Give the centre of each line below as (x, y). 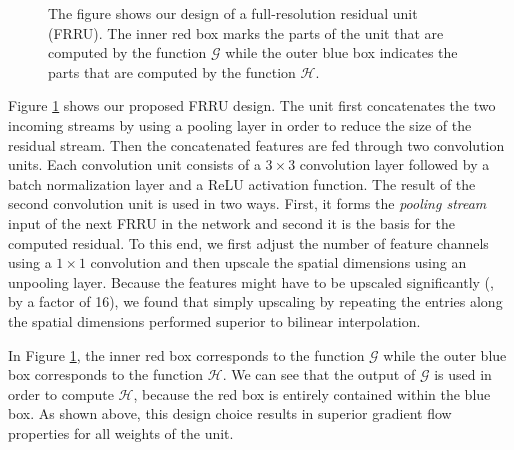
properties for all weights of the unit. (121, 432)
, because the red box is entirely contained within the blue (312, 393)
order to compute (61, 393)
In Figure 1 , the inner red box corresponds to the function (186, 354)
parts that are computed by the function (172, 71)
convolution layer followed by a (394, 164)
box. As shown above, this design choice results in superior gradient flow (230, 413)
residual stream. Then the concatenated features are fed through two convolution (256, 144)
